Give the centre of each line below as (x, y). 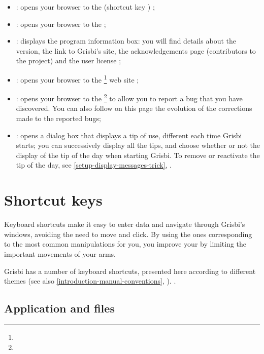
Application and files (59, 308)
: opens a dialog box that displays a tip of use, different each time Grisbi (129, 135)
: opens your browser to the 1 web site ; (77, 78)
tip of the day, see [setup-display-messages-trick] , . (94, 165)
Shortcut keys (53, 200)
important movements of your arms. (60, 253)
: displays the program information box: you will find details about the (126, 41)
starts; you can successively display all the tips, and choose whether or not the (138, 145)
